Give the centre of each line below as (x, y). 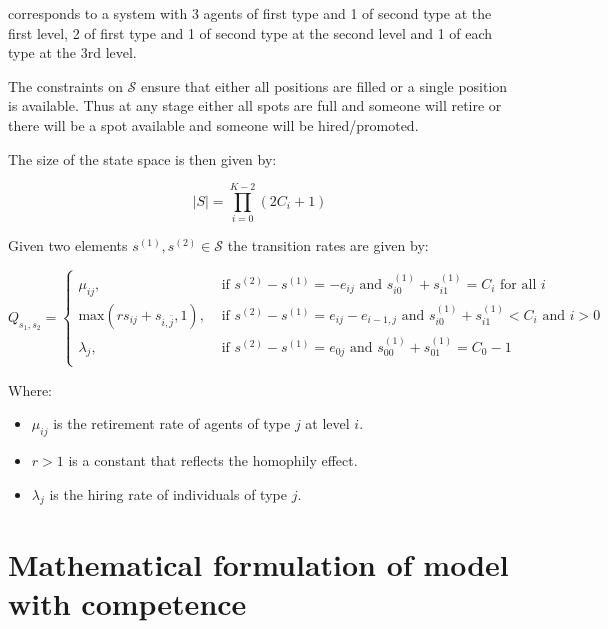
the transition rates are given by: (328, 245)
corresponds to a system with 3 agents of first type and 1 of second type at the (250, 13)
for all (518, 284)
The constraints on (65, 85)
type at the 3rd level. (72, 52)
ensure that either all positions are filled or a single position (324, 85)
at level (327, 423)
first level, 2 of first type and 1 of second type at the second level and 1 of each (250, 32)
